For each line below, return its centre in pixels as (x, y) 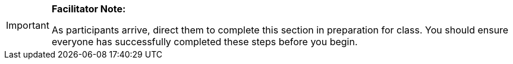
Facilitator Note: (89, 9)
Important (28, 25)
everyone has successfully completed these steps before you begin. (204, 42)
